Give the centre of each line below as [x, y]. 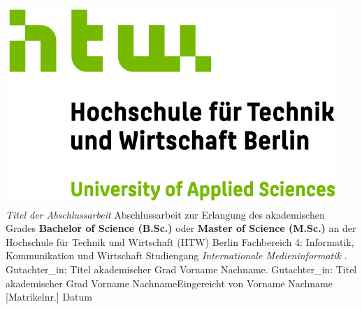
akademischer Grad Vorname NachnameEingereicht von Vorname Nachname [169, 283]
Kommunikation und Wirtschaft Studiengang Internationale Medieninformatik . [176, 255]
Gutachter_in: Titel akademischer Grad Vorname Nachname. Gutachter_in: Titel [181, 269]
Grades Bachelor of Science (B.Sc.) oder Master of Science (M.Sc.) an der [181, 228]
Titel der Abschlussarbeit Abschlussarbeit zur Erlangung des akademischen [165, 214]
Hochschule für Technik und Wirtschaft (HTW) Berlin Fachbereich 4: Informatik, [180, 241]
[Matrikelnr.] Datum [49, 297]
